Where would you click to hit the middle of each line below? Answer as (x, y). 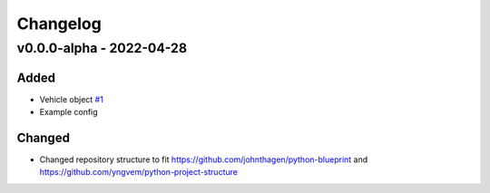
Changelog (59, 24)
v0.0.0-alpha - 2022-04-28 (102, 48)
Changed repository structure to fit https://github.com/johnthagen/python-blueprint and (204, 159)
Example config (69, 112)
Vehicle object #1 (71, 99)
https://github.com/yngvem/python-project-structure (138, 172)
